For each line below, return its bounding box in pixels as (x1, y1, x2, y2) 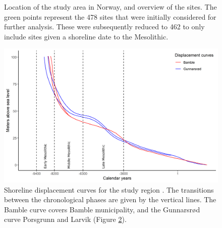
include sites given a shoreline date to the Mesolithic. (4, 31, 169, 41)
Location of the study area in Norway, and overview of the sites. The (4, 2, 217, 12)
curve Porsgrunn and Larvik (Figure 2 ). (4, 214, 127, 224)
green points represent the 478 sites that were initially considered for (4, 11, 216, 22)
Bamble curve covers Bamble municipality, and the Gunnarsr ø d (4, 204, 200, 214)
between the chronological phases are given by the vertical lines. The (4, 194, 216, 205)
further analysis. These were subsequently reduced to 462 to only (4, 21, 205, 32)
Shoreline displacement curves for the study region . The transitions (4, 184, 214, 195)
